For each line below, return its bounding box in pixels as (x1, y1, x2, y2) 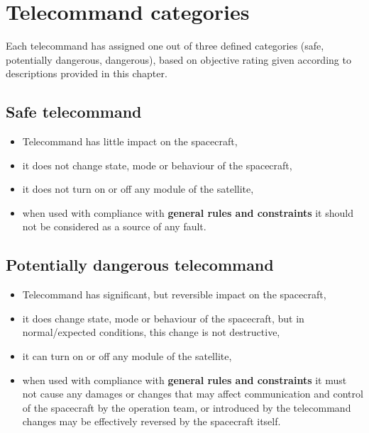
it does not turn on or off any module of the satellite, (22, 181, 254, 196)
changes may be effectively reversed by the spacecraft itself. (22, 414, 281, 429)
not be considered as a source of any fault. (22, 219, 206, 234)
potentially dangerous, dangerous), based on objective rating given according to (6, 52, 351, 67)
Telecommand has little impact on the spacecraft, (22, 134, 238, 149)
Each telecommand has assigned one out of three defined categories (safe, (6, 38, 324, 53)
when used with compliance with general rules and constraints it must (22, 372, 347, 387)
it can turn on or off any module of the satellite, (22, 349, 232, 364)
